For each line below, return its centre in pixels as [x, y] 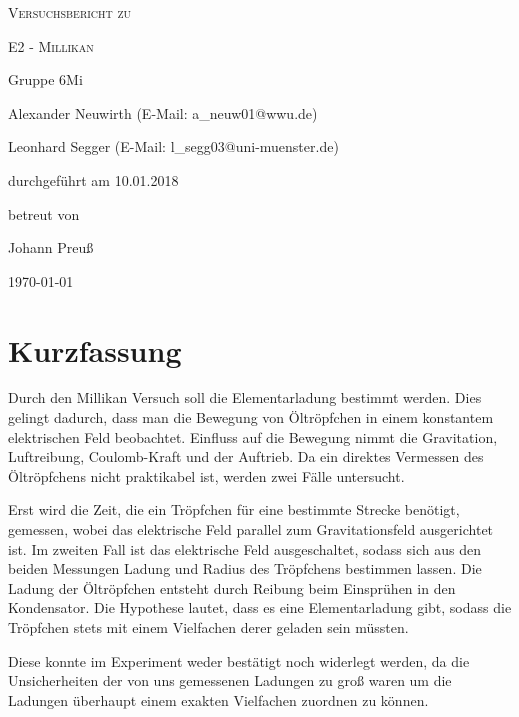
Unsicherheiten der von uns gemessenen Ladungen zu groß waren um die [230, 680]
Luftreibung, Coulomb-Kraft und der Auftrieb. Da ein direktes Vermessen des [246, 456]
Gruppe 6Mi [45, 79]
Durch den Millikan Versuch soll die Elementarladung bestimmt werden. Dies [245, 397]
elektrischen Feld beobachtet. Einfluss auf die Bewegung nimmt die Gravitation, [253, 436]
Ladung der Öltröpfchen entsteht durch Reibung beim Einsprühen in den [232, 587]
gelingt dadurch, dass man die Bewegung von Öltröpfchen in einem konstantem [251, 417]
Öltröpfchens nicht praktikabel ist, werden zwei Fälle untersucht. [206, 475]
